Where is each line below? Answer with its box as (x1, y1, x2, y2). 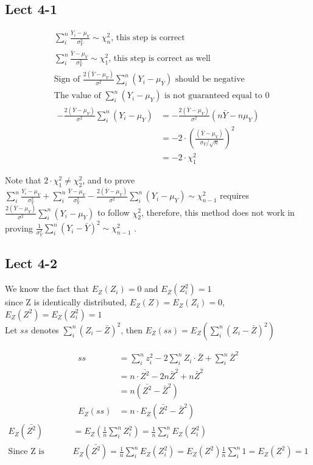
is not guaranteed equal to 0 (164, 91, 270, 101)
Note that (5, 174, 41, 186)
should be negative (175, 75, 245, 84)
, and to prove (82, 174, 135, 186)
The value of (54, 91, 101, 101)
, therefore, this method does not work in (141, 206, 295, 219)
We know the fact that (5, 282, 90, 295)
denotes (30, 323, 59, 336)
